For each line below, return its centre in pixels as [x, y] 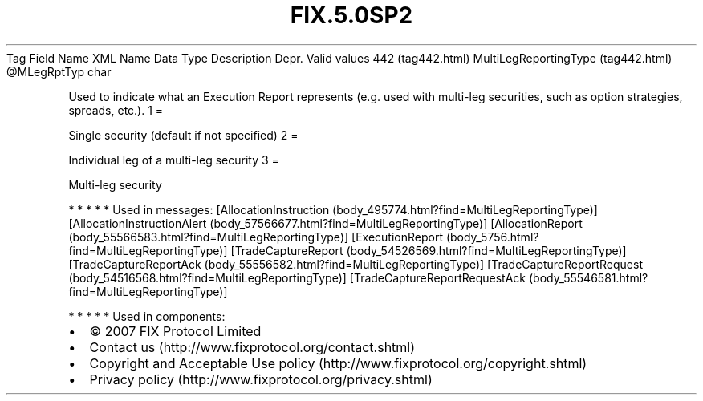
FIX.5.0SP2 [351, 15]
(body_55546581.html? [588, 277]
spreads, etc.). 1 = [116, 110]
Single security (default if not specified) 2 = [183, 135]
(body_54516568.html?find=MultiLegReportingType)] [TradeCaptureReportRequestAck [297, 277]
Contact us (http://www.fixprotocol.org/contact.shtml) [252, 347]
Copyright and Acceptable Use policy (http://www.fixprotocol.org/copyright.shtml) [338, 363]
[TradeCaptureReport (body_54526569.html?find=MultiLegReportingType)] [429, 250]
